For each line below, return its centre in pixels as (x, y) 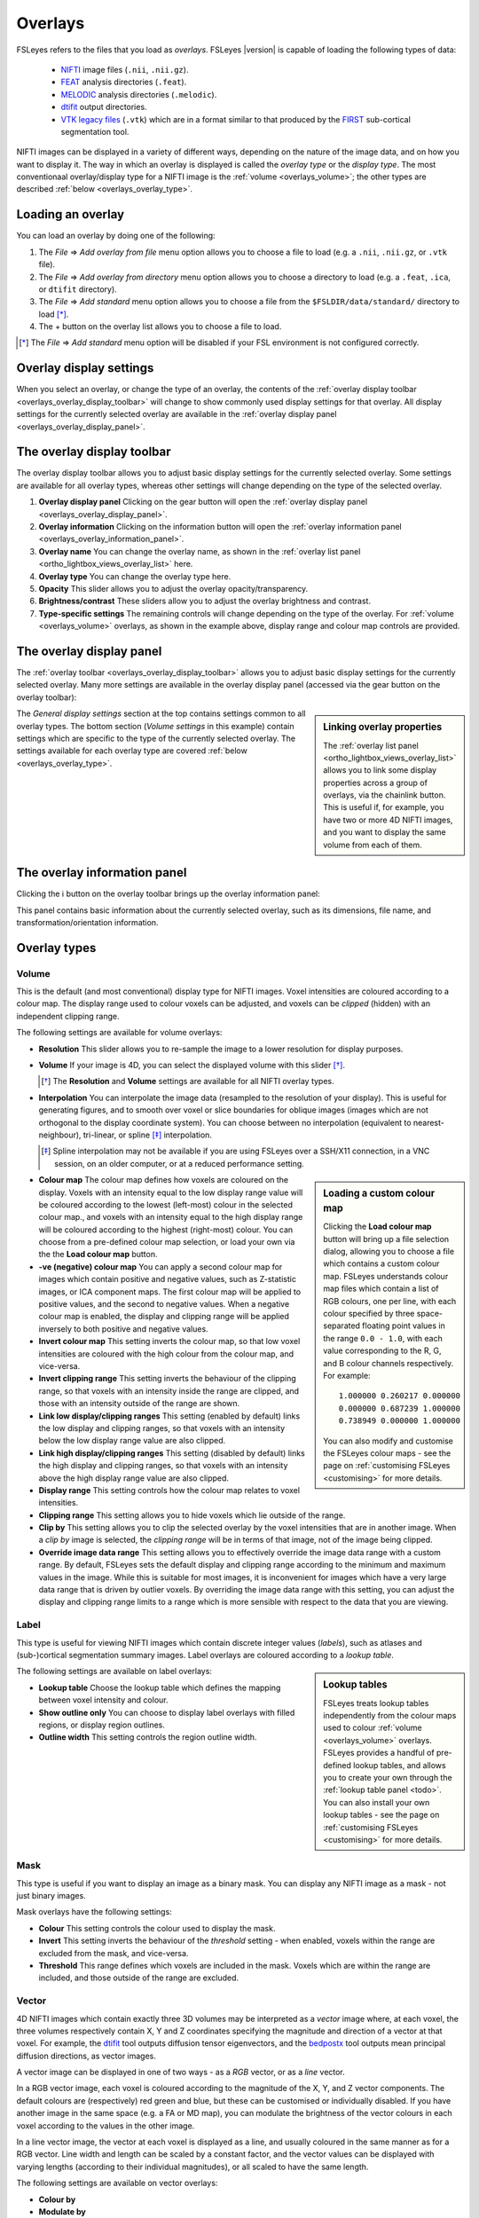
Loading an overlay (70, 214)
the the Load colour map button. (98, 1255)
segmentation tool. (95, 131)
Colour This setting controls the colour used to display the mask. (157, 1928)
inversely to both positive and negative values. (123, 1329)
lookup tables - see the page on (381, 1815)
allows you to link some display (380, 770)
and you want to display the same (385, 832)
